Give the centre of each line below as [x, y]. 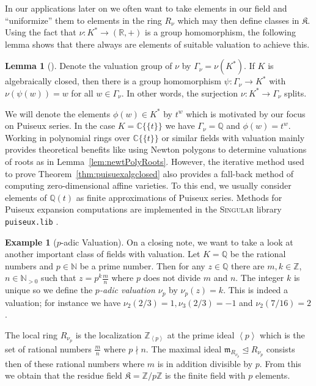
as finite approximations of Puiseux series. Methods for [179, 197]
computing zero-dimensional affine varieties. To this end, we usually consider [148, 185]
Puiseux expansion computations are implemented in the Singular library [143, 209]
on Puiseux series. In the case [60, 126]
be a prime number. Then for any [142, 265]
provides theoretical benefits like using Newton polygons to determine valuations [156, 149]
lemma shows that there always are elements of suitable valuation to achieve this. [157, 44]
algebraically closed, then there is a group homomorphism [113, 81]
